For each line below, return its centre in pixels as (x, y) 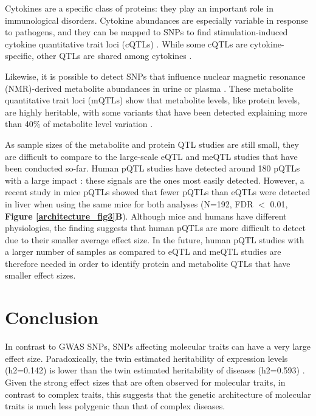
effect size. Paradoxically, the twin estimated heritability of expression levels (146, 358)
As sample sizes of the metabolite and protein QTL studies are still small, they (152, 144)
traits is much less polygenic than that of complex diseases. (115, 406)
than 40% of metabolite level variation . (79, 124)
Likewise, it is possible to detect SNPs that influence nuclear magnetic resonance (155, 76)
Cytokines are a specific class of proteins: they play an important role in (139, 8)
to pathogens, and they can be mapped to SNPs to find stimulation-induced (146, 32)
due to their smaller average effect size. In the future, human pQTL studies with (155, 239)
